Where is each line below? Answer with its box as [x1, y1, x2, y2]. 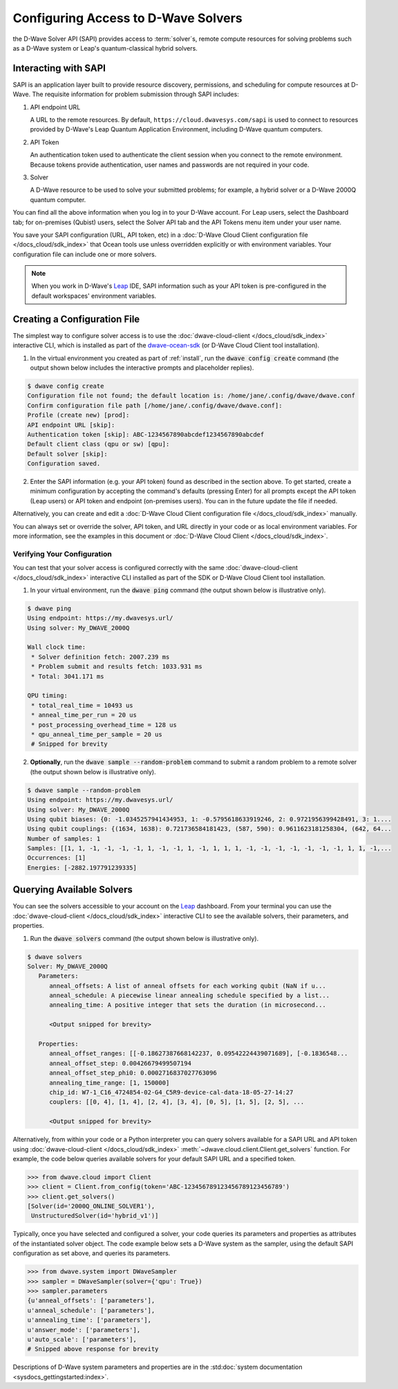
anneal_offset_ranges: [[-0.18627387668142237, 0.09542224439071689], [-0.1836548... [49, 1050, 348, 1057]
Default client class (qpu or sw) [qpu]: [27, 440, 170, 448]
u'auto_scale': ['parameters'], [27, 1335, 138, 1343]
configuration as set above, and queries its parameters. [12, 1249, 171, 1257]
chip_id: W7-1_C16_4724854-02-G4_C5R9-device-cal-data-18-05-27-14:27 [49, 1088, 294, 1096]
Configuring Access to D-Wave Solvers [12, 10, 243, 26]
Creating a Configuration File [12, 313, 140, 325]
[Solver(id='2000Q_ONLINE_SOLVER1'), [27, 1202, 155, 1210]
